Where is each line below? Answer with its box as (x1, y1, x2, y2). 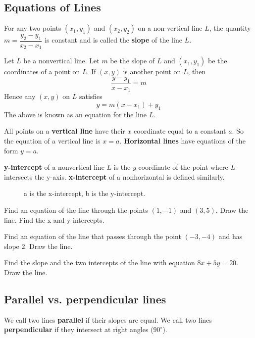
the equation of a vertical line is (4, 135, 101, 145)
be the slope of (110, 55, 155, 66)
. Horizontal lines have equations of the (119, 135, 246, 145)
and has (218, 231, 243, 241)
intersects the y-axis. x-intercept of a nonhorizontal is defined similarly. (4, 171, 225, 182)
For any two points (4, 23, 61, 33)
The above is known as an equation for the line (4, 109, 147, 119)
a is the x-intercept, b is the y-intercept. (24, 188, 146, 198)
